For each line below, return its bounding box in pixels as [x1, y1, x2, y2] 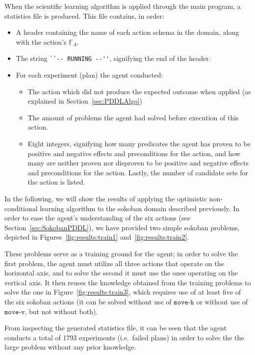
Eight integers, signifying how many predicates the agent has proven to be [27, 138, 251, 148]
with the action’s [16, 36, 67, 47]
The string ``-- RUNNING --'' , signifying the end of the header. [16, 53, 211, 63]
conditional [4, 203, 38, 213]
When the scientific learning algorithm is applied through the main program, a [4, 1, 241, 11]
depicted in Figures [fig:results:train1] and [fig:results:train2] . [4, 232, 189, 242]
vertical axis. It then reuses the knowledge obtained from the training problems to [4, 277, 251, 287]
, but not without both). [25, 306, 98, 316]
